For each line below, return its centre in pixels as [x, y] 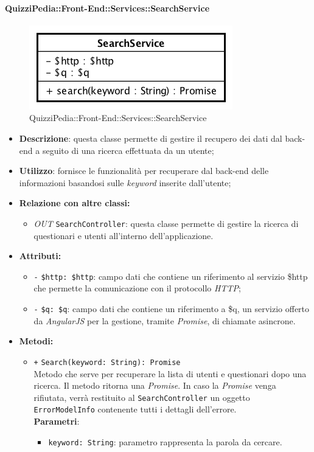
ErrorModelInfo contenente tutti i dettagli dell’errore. [135, 409]
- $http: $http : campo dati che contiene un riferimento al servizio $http [171, 276]
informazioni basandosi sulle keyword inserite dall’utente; [125, 182]
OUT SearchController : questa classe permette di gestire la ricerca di [166, 223]
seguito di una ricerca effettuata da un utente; [128, 150]
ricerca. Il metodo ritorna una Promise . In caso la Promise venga [155, 385]
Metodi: [36, 341]
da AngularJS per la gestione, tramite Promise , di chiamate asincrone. [165, 320]
